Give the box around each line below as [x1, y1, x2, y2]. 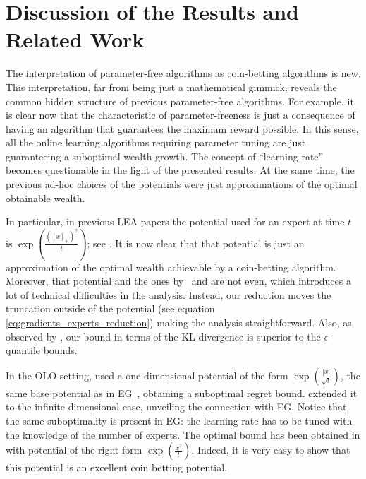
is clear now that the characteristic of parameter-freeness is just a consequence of [6, 107, 355, 122]
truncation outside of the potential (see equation [6, 301, 215, 316]
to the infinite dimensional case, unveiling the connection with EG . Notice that [6, 399, 347, 414]
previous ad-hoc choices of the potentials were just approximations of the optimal [6, 177, 358, 191]
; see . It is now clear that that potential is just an [87, 235, 305, 250]
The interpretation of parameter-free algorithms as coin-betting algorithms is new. [6, 66, 361, 81]
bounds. [43, 343, 78, 357]
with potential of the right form [6, 442, 142, 457]
